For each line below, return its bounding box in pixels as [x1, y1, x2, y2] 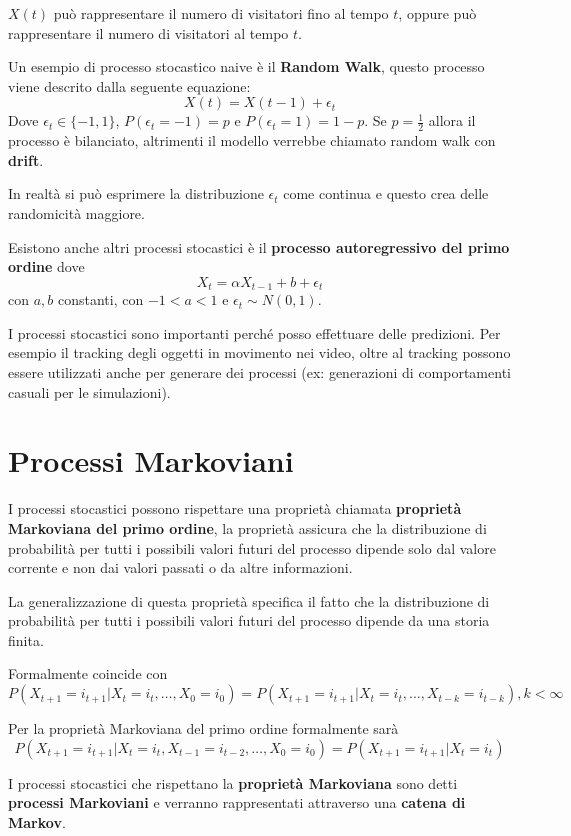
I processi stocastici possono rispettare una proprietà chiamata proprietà [8, 498, 462, 519]
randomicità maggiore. [8, 202, 145, 223]
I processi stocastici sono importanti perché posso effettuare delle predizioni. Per [8, 322, 501, 343]
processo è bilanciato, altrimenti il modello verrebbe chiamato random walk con [8, 130, 496, 151]
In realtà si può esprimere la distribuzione [8, 183, 264, 204]
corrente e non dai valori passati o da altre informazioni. [8, 557, 353, 578]
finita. [8, 629, 44, 650]
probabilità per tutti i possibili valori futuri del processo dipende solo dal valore [8, 537, 496, 558]
